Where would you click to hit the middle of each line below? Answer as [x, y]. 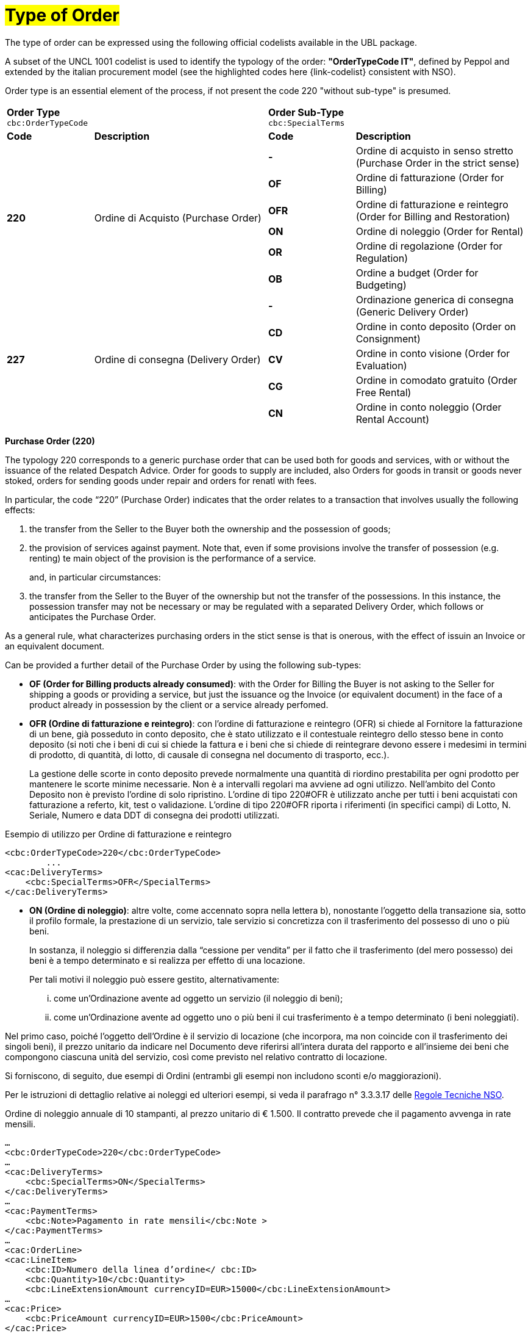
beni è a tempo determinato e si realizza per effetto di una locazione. [167, 960]
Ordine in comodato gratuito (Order [437, 380]
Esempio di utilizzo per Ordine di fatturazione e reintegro [118, 834]
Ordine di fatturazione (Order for [430, 177]
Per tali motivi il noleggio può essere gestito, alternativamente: [155, 979]
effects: [20, 510]
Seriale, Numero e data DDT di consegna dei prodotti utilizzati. [155, 815]
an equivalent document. [55, 646]
